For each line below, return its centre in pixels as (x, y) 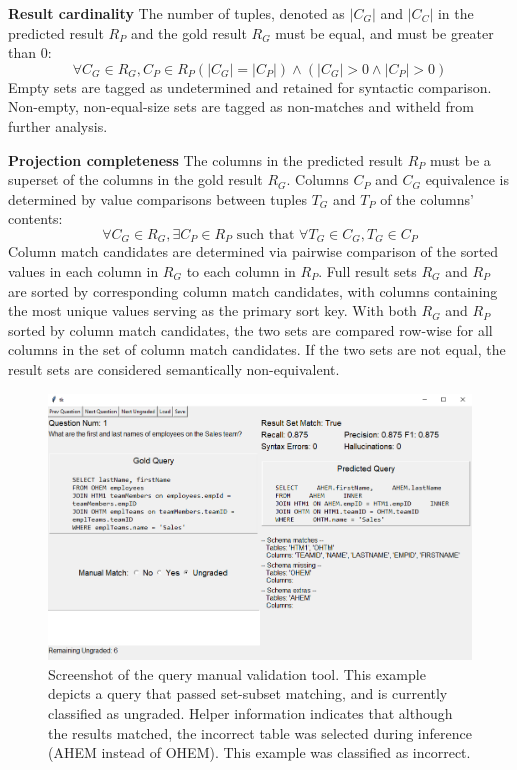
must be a (460, 159)
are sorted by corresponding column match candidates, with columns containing (253, 290)
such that (265, 234)
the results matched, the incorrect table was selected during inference (260, 732)
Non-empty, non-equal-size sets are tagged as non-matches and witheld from (241, 106)
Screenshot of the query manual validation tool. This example (237, 673)
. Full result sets (367, 270)
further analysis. (58, 125)
